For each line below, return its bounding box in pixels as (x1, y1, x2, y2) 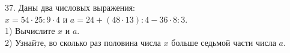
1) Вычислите (5, 24, 55, 37)
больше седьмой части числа (171, 36, 276, 48)
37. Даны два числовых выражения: (5, 1, 135, 13)
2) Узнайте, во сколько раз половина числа (5, 36, 161, 48)
